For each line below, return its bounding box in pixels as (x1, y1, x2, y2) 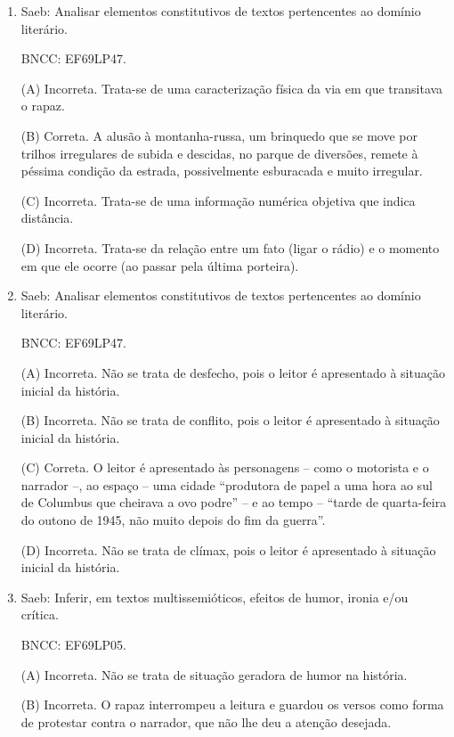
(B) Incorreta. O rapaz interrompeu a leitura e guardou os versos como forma (20, 695, 444, 714)
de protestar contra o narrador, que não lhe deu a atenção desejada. (20, 712, 392, 731)
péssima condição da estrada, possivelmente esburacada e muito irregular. (20, 161, 423, 180)
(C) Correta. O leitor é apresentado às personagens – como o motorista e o (20, 458, 429, 477)
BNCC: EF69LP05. (20, 635, 126, 654)
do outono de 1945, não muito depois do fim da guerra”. (20, 511, 326, 529)
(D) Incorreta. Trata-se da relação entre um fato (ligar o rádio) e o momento (20, 238, 440, 257)
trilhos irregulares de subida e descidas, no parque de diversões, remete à (20, 143, 418, 162)
